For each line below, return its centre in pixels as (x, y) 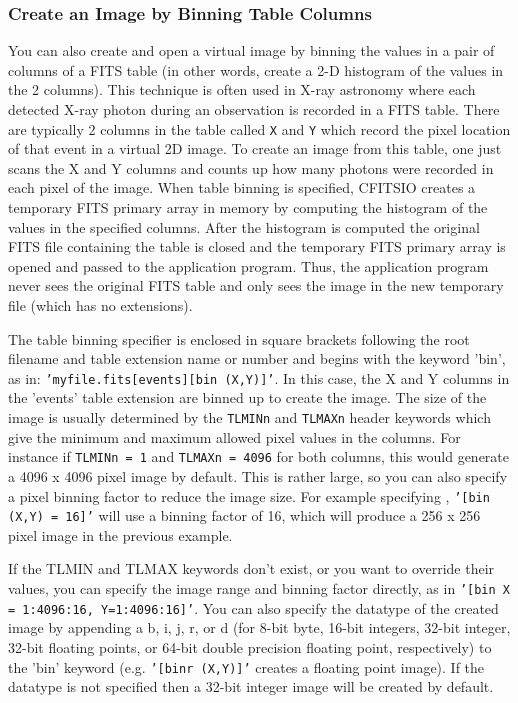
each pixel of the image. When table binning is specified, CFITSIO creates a (242, 187)
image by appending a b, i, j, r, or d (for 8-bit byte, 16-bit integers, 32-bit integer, (259, 627)
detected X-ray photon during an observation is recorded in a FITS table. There (254, 109)
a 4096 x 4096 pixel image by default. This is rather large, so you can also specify (258, 475)
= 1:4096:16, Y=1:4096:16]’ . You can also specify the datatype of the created (253, 607)
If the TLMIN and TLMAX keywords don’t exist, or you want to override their (251, 568)
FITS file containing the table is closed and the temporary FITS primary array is (257, 246)
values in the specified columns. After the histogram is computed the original (244, 226)
